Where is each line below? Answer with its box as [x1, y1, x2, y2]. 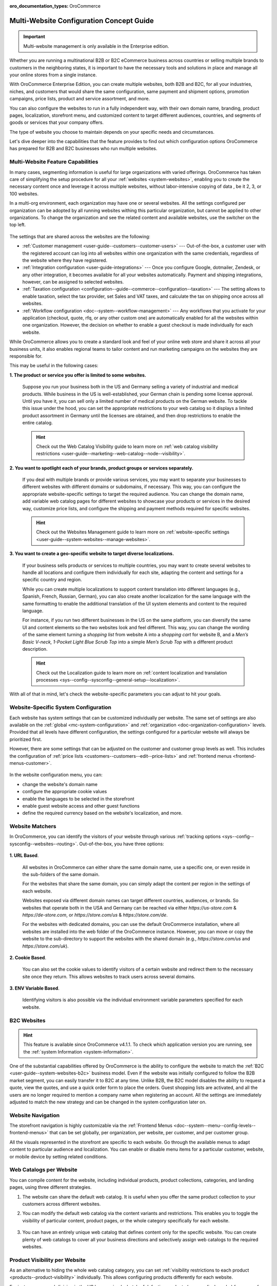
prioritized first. [9, 736, 42, 742]
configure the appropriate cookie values [22, 789, 107, 795]
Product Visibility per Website [9, 1256, 86, 1263]
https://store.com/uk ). [22, 943, 69, 949]
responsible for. [9, 353, 43, 359]
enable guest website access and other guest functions [22, 802, 140, 809]
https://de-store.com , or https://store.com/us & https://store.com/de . [22, 912, 168, 918]
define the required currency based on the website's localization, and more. [22, 810, 183, 816]
